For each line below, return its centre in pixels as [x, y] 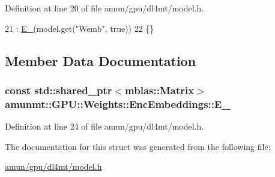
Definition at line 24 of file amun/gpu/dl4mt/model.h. [104, 126]
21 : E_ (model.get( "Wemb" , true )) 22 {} [80, 28]
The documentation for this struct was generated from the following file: [138, 146]
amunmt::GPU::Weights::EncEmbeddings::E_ [118, 103]
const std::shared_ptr [59, 90]
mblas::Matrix [160, 90]
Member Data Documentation [101, 60]
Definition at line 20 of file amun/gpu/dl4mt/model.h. [104, 8]
